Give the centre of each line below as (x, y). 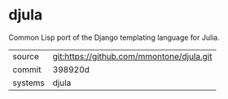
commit (27, 69)
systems (28, 83)
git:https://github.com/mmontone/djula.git (132, 56)
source (26, 56)
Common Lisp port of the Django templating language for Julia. (114, 37)
